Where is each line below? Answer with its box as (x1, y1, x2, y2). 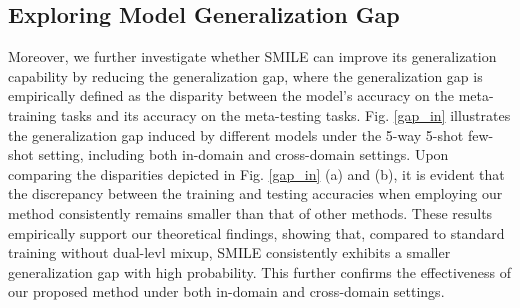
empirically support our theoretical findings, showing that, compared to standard (8, 222, 505, 243)
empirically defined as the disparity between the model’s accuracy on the (8, 85, 454, 106)
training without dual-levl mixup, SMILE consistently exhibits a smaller (8, 242, 451, 263)
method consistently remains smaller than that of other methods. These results (8, 202, 493, 223)
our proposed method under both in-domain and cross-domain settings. (8, 281, 445, 302)
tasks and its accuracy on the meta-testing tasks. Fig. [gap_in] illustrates (60, 104, 511, 125)
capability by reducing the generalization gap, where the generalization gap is (8, 65, 483, 86)
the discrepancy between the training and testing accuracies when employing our (8, 183, 503, 204)
